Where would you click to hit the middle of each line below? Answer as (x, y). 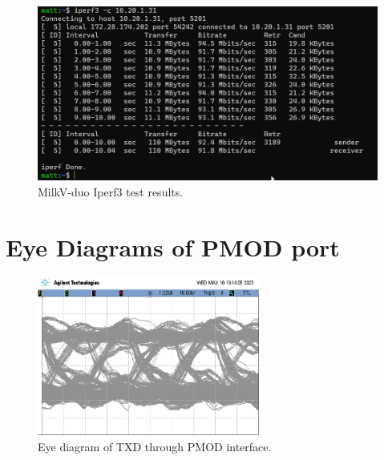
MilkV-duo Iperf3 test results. (111, 191)
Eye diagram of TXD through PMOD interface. (155, 446)
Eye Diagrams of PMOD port (173, 246)
